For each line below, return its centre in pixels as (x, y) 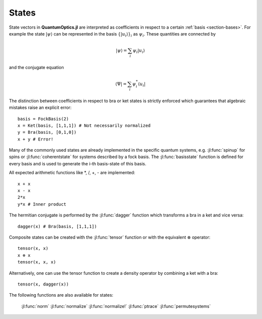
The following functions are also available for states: (61, 295)
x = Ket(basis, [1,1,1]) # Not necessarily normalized (84, 125)
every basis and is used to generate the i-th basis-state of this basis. (78, 163)
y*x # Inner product (42, 204)
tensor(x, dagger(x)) (43, 284)
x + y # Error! (36, 139)
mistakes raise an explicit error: (40, 107)
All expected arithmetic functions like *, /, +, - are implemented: (72, 173)
